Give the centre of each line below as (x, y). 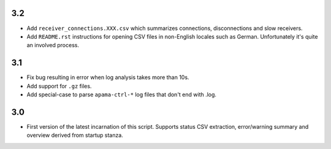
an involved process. (53, 45)
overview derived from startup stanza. (75, 136)
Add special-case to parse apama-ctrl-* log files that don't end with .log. (122, 94)
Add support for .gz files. (59, 86)
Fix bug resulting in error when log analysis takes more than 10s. (108, 77)
